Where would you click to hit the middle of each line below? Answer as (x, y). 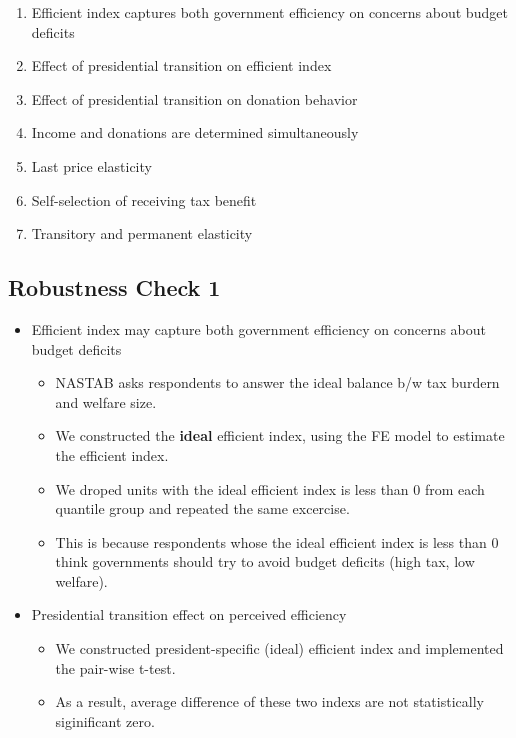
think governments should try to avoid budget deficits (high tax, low (265, 561)
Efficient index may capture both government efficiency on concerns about (258, 328)
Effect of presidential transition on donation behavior (194, 98)
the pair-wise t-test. (115, 667)
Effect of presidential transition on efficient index (181, 65)
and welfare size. (106, 401)
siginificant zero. (105, 720)
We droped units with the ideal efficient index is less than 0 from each (270, 488)
